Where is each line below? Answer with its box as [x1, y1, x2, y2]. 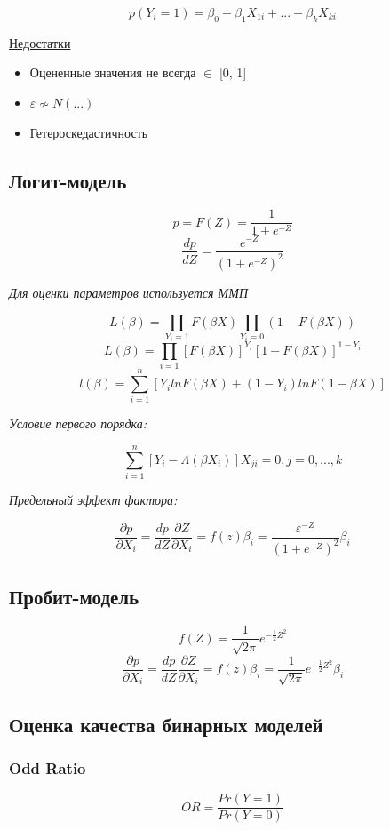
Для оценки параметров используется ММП [9, 283, 248, 301]
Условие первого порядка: [9, 414, 147, 433]
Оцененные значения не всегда [29, 63, 196, 82]
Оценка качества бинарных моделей [9, 710, 323, 738]
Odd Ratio [9, 757, 86, 779]
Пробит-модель [9, 582, 139, 610]
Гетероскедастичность [29, 123, 148, 141]
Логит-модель [9, 166, 127, 194]
